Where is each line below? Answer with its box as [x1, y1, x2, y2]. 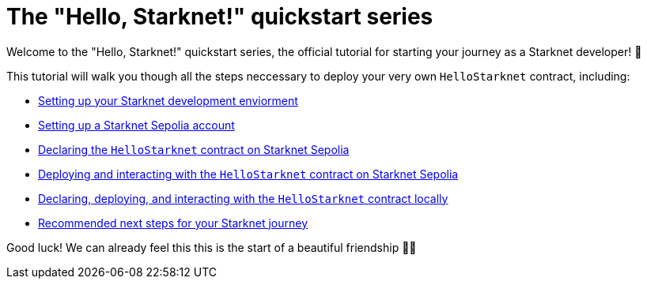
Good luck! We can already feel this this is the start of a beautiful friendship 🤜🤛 [6, 240, 417, 254]
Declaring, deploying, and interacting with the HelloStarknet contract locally [38, 191, 448, 205]
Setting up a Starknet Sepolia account [38, 118, 235, 132]
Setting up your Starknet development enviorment [38, 93, 298, 107]
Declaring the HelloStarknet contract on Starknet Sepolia [38, 142, 350, 156]
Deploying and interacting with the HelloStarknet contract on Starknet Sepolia [38, 167, 459, 181]
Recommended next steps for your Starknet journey [38, 216, 308, 230]
